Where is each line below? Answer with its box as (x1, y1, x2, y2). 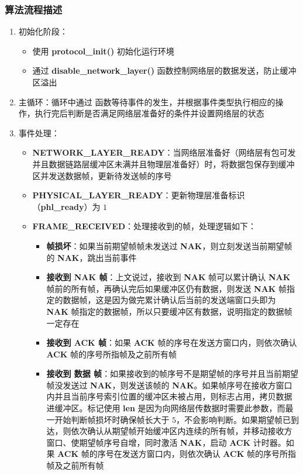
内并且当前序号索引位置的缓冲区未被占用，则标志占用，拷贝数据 (46, 390, 292, 402)
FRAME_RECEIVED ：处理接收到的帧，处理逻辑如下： (32, 220, 257, 232)
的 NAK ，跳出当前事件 (46, 251, 137, 263)
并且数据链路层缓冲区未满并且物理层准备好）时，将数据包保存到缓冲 (32, 157, 295, 170)
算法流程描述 (5, 2, 63, 16)
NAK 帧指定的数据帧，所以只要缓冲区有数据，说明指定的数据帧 (46, 305, 292, 317)
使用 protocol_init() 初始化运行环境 (32, 44, 174, 57)
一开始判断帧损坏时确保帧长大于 (46, 413, 170, 425)
